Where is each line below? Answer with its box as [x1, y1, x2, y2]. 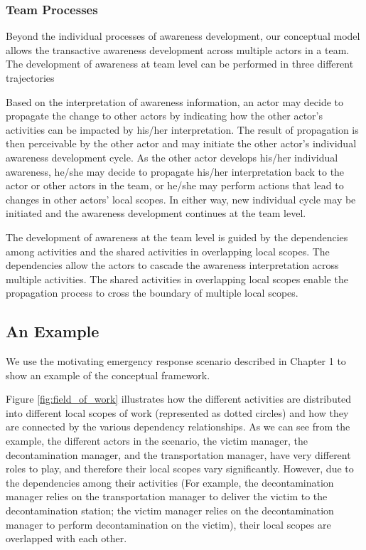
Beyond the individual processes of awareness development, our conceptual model [6, 28, 360, 43]
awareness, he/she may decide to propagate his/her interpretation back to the [6, 164, 345, 179]
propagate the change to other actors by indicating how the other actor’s [6, 108, 323, 123]
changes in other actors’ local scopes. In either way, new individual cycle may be [6, 191, 356, 206]
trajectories [6, 70, 55, 85]
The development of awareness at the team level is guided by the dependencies [6, 229, 348, 244]
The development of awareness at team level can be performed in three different [6, 56, 354, 71]
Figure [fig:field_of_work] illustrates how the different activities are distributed [6, 391, 352, 406]
